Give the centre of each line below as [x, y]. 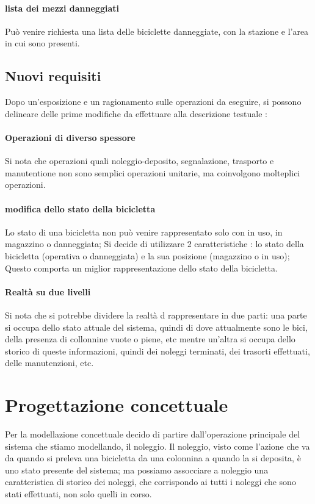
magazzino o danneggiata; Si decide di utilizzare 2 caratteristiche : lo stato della [154, 244]
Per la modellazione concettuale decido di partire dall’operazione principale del [153, 434]
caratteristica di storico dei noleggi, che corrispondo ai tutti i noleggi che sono [150, 482]
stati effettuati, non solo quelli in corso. [78, 493]
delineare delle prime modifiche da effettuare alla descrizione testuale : [136, 113]
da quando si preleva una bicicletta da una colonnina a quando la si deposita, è [153, 458]
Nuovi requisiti [53, 76]
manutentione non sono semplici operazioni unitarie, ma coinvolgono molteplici [153, 172]
